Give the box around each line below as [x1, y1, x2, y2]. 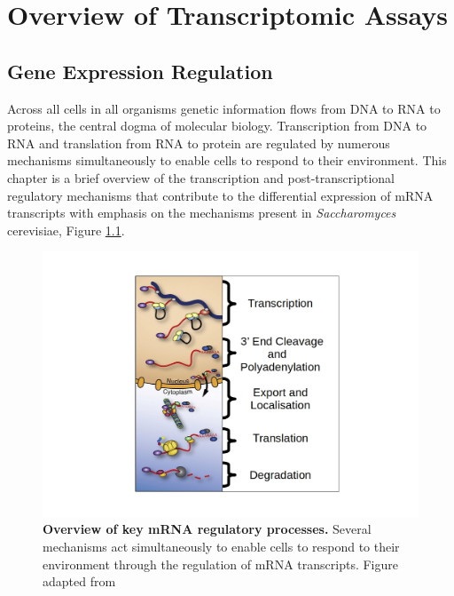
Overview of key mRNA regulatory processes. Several [43, 520, 372, 538]
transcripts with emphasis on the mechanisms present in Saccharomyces [7, 203, 396, 222]
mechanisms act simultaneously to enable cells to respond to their [43, 537, 400, 556]
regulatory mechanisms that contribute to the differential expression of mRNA [7, 186, 434, 204]
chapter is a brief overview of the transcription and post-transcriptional [7, 168, 395, 187]
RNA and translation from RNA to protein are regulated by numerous [7, 133, 390, 152]
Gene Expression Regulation [7, 57, 273, 84]
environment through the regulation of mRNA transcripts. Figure [43, 554, 398, 573]
